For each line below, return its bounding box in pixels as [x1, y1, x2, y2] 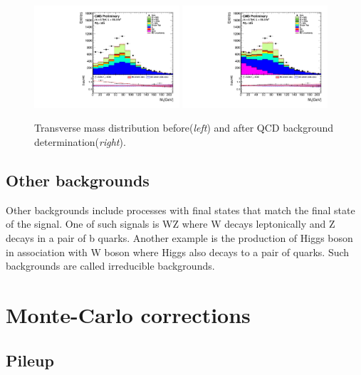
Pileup [6, 349, 54, 371]
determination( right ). [34, 134, 126, 149]
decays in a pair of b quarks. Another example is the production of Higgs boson [6, 231, 353, 245]
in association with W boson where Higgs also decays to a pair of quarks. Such [6, 244, 350, 259]
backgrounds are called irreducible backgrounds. [6, 258, 215, 273]
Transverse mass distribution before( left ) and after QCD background [34, 120, 334, 135]
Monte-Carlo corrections [6, 300, 251, 329]
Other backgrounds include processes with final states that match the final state [6, 202, 355, 217]
